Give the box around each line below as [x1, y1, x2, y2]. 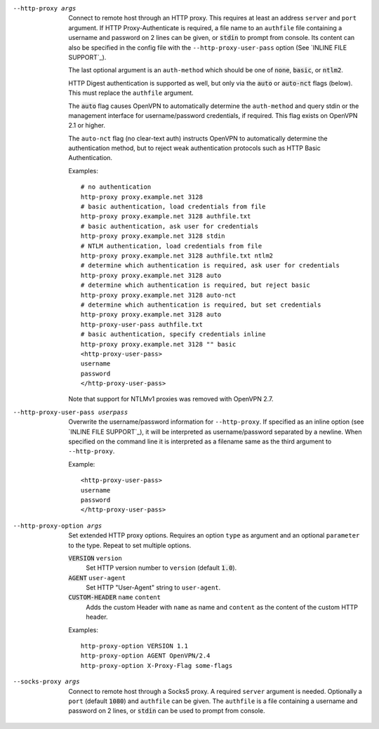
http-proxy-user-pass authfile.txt [81, 320, 204, 328]
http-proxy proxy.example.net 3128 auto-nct [81, 291, 237, 299]
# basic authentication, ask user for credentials [81, 222, 259, 230]
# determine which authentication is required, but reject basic [81, 281, 310, 289]
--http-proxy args [13, 4, 77, 12]
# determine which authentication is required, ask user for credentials [81, 262, 340, 269]
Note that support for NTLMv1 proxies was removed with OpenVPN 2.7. [68, 395, 274, 403]
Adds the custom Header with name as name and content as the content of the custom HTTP [86, 603, 358, 611]
